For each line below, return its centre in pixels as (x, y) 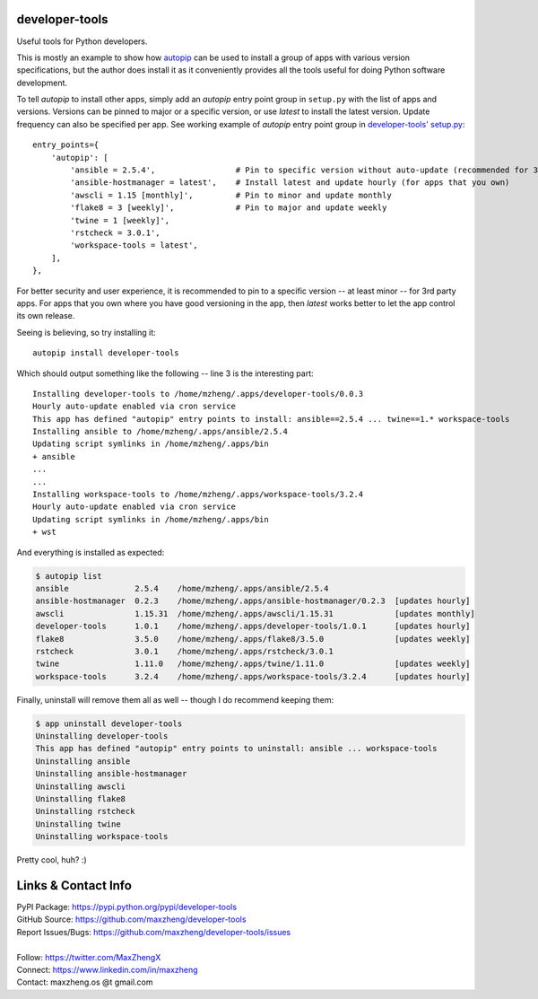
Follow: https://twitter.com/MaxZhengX (89, 957)
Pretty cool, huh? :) (52, 860)
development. (42, 83)
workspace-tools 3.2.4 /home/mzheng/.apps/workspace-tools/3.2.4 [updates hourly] (253, 676)
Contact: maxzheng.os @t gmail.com (85, 982)
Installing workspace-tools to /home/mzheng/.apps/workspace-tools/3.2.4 (198, 495)
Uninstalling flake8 (80, 799)
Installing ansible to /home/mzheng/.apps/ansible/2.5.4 (161, 432)
